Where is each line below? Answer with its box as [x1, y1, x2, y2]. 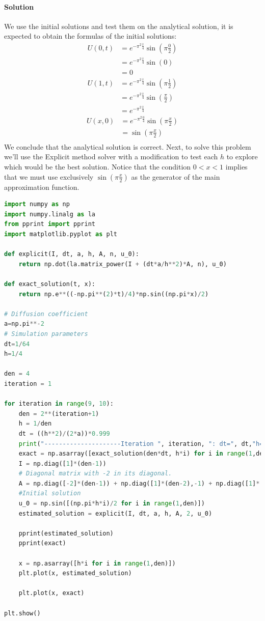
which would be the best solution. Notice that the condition [4, 161, 191, 172]
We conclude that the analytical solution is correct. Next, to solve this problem [4, 141, 251, 152]
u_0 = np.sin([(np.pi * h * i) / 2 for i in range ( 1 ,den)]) [18, 500, 205, 507]
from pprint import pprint [4, 220, 95, 228]
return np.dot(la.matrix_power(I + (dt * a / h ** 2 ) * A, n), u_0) [18, 260, 227, 268]
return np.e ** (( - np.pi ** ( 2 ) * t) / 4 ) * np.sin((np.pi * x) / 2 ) [18, 290, 209, 298]
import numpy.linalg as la [4, 210, 95, 218]
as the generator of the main [131, 171, 220, 182]
